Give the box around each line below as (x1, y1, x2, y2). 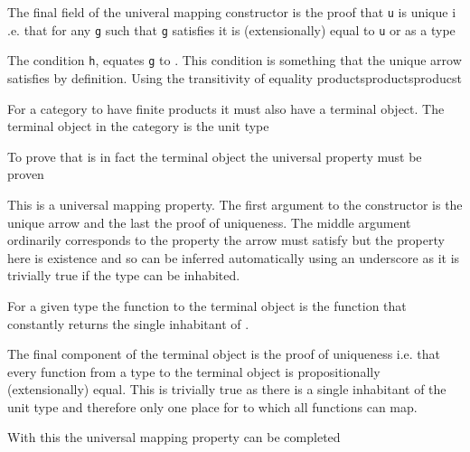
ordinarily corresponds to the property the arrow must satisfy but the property (7, 231, 445, 250)
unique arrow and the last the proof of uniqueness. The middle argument (7, 212, 411, 231)
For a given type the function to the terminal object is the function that (7, 296, 407, 315)
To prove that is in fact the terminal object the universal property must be (7, 146, 422, 165)
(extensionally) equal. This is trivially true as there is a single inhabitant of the (7, 380, 446, 399)
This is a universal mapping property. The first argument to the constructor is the (7, 194, 463, 213)
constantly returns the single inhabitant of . (7, 314, 249, 333)
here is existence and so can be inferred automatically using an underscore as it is (7, 248, 460, 267)
